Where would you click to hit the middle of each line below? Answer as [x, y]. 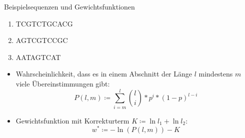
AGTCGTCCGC [42, 40]
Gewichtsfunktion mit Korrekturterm [72, 120]
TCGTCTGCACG [44, 23]
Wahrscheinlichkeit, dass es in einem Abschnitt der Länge [104, 74]
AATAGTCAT [38, 57]
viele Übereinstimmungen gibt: [63, 83]
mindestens [216, 74]
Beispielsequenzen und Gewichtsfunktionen [69, 6]
